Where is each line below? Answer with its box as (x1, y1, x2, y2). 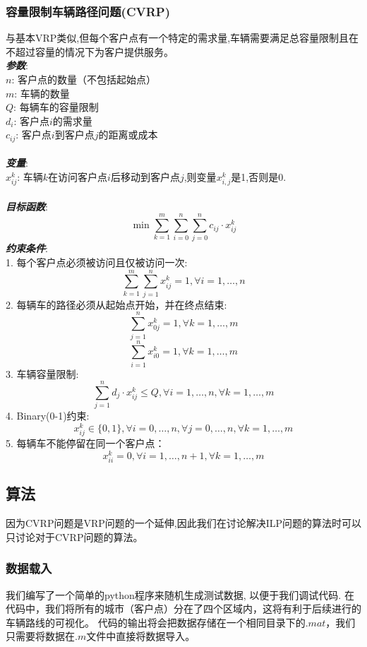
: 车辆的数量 (14, 85, 70, 100)
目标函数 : (6, 198, 48, 213)
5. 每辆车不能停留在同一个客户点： (6, 436, 165, 451)
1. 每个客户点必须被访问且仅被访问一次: (6, 255, 188, 270)
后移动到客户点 (110, 170, 180, 184)
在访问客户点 (48, 170, 108, 184)
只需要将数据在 (6, 629, 75, 643)
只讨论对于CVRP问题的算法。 (6, 529, 143, 544)
